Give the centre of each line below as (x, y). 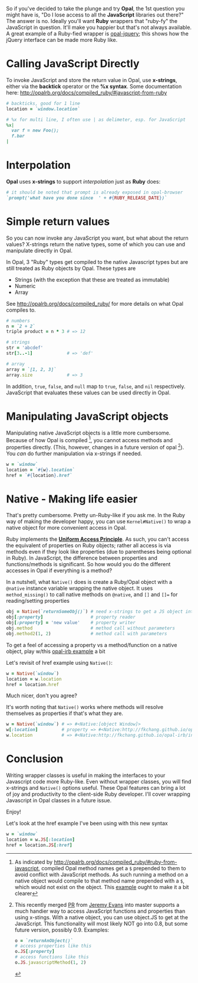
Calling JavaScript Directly (73, 64)
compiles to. (21, 310)
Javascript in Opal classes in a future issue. (59, 800)
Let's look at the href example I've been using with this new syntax (87, 823)
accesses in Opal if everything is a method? (59, 571)
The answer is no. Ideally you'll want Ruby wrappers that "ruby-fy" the (92, 21)
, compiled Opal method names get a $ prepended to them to (112, 868)
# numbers (18, 321)
